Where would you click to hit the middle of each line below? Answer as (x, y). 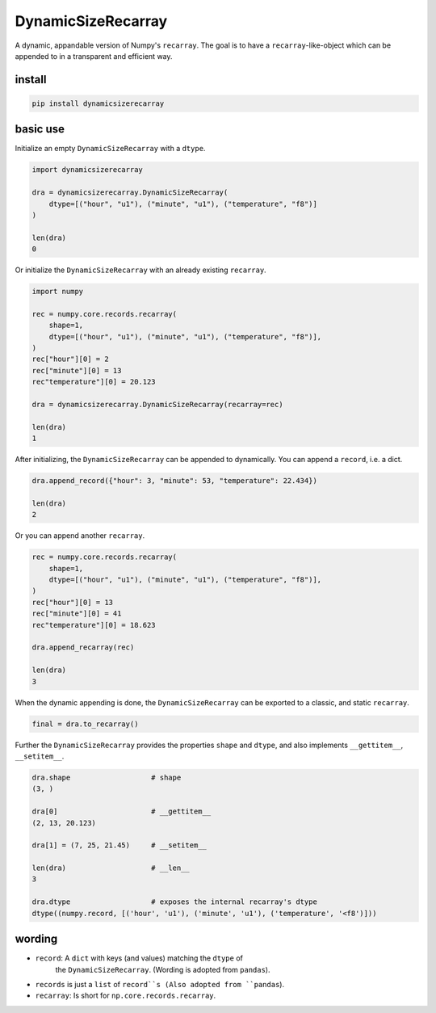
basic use (40, 129)
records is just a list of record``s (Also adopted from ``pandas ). (160, 984)
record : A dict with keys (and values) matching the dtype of (139, 958)
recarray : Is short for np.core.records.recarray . (126, 996)
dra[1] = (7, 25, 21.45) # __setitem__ (119, 845)
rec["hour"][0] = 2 (70, 359)
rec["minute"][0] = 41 (77, 614)
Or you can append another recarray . (80, 536)
